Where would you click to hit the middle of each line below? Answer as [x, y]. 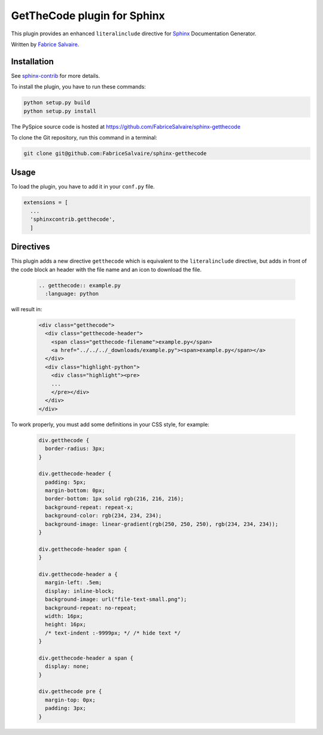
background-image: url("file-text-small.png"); [116, 599]
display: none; [67, 666]
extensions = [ [46, 203]
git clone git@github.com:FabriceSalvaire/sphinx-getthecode [115, 153]
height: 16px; [66, 625]
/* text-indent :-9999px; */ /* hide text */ [113, 633]
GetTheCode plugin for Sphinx [88, 16]
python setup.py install [60, 111]
